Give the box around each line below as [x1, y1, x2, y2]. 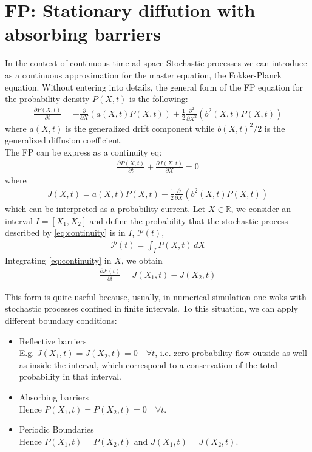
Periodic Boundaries [19, 423, 94, 436]
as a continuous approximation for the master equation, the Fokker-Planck [5, 68, 282, 81]
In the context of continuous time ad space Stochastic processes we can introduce [5, 56, 307, 69]
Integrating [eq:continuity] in [5, 253, 112, 266]
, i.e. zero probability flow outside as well [155, 346, 307, 359]
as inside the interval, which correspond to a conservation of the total [19, 358, 277, 371]
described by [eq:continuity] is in [5, 226, 126, 239]
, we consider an [231, 202, 291, 214]
